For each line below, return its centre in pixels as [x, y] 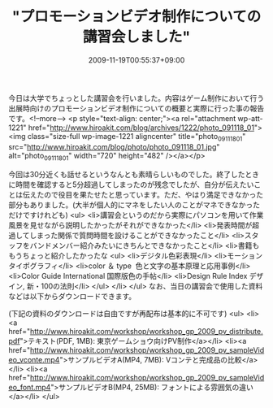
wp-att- [251, 118]
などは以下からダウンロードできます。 [72, 296]
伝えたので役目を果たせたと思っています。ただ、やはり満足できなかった [143, 194]
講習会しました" [136, 37]
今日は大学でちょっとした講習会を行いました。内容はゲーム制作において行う [136, 98]
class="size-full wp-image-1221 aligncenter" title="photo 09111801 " [136, 137]
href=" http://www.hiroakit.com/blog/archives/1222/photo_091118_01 [141, 128]
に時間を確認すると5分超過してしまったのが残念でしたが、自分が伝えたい [131, 184]
